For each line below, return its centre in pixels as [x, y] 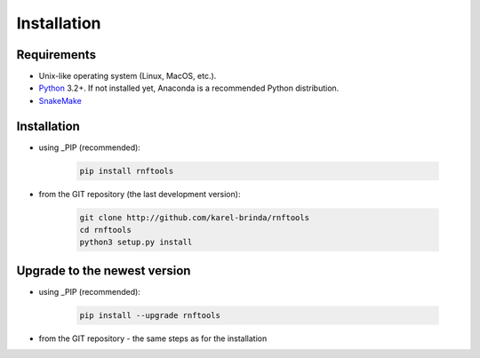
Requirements [56, 55]
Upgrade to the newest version [104, 270]
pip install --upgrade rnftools [150, 315]
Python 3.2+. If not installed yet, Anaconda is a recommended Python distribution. [189, 88]
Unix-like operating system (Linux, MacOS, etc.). [128, 76]
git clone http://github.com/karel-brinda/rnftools [195, 217]
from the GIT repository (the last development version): [140, 194]
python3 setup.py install [136, 243]
